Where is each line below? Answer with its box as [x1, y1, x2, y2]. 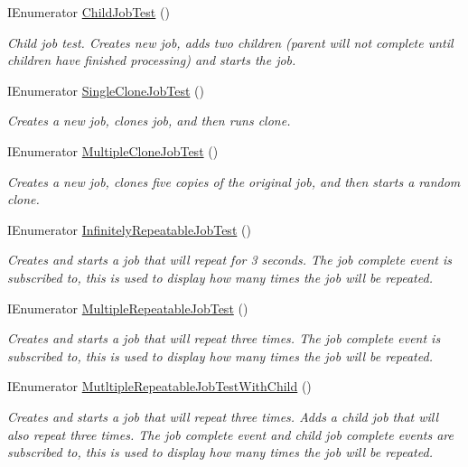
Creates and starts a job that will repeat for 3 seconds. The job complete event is [7, 250, 453, 269]
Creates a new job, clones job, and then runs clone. [7, 111, 291, 130]
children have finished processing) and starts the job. [7, 51, 296, 70]
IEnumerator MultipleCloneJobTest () [7, 141, 219, 160]
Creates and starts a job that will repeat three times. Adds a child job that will [7, 406, 439, 425]
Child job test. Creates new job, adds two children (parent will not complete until [7, 33, 454, 51]
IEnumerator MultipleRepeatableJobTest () [7, 298, 248, 317]
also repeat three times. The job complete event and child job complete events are [7, 425, 454, 444]
